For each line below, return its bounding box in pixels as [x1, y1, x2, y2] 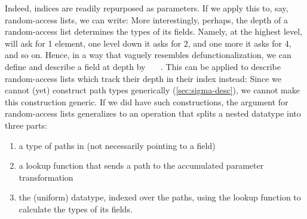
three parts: [5, 118, 47, 131]
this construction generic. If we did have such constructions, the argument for [5, 95, 288, 108]
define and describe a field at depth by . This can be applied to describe [5, 60, 281, 72]
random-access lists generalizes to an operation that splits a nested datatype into [5, 107, 301, 120]
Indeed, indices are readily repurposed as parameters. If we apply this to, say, [5, 2, 288, 14]
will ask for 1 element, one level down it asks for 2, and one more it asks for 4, [5, 36, 291, 49]
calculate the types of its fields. [19, 202, 133, 215]
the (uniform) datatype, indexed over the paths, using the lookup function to [19, 191, 301, 203]
